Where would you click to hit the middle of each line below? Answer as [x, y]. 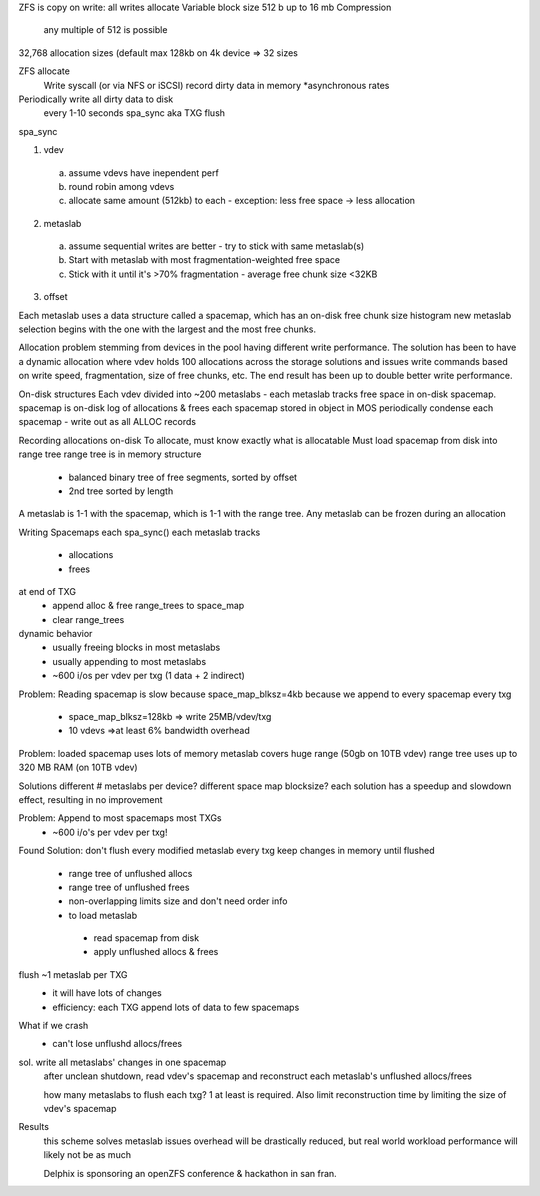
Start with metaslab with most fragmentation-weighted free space [204, 260]
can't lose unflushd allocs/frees [117, 1044]
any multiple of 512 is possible [105, 30]
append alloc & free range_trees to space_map [148, 606]
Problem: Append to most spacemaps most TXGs [120, 818]
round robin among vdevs [121, 186]
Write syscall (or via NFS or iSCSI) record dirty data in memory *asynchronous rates [216, 85]
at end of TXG [47, 591]
